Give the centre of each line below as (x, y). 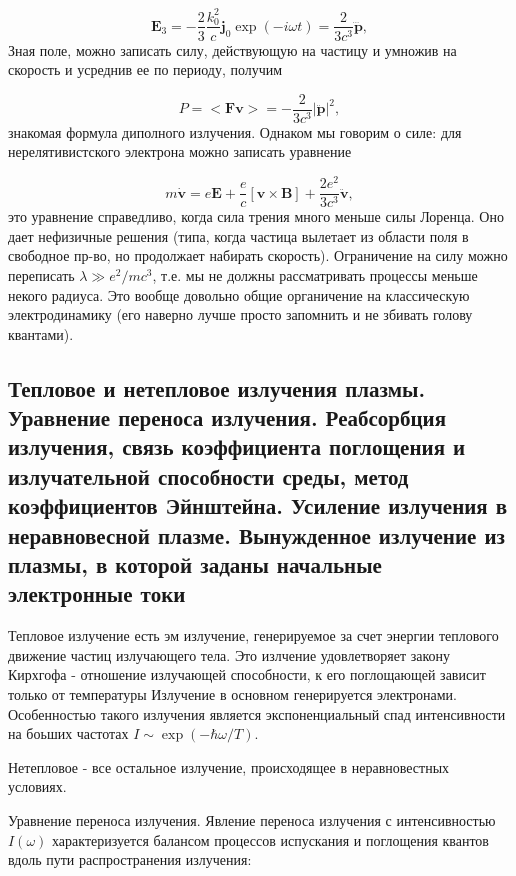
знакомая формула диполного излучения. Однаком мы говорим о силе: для (235, 131)
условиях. (37, 786)
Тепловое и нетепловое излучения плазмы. (217, 387)
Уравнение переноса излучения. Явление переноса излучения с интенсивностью (252, 819)
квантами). (41, 333)
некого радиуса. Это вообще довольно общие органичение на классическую (239, 294)
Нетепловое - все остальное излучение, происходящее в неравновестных (229, 766)
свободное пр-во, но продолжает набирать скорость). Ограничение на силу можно (258, 255)
